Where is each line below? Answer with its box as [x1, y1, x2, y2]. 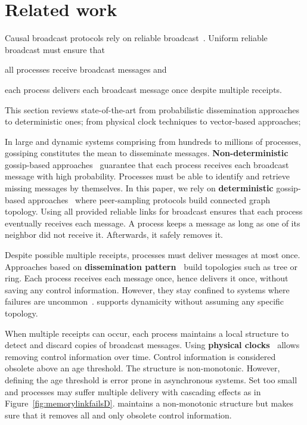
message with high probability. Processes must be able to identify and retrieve [5, 170, 290, 182]
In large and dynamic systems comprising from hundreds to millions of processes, [5, 135, 301, 147]
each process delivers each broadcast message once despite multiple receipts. [5, 83, 283, 95]
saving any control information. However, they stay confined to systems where [5, 283, 290, 296]
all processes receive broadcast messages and [5, 63, 167, 76]
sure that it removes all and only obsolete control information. [5, 408, 232, 421]
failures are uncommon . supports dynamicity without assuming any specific [5, 295, 284, 308]
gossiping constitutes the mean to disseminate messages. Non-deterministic [5, 147, 289, 159]
